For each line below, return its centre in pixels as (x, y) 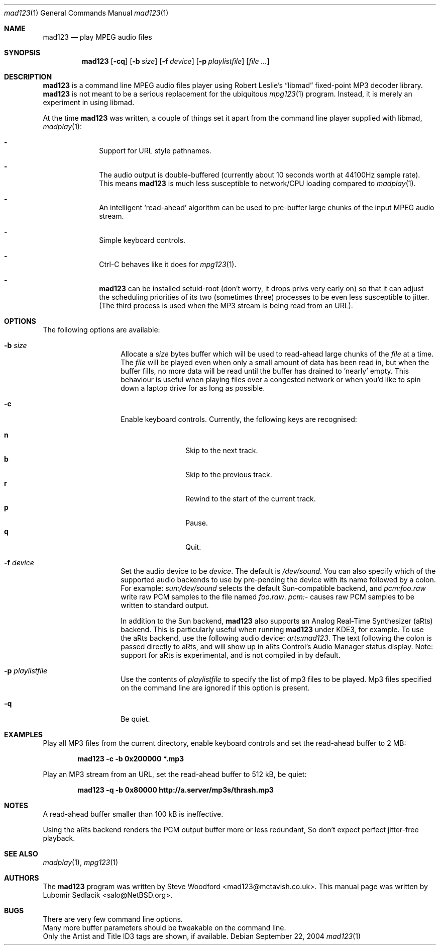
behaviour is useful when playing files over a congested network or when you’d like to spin (271, 379)
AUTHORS (22, 878)
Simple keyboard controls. (142, 240)
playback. (59, 838)
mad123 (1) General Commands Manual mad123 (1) (86, 13)
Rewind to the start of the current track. (251, 499)
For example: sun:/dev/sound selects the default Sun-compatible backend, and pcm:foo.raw (273, 588)
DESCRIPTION (28, 77)
